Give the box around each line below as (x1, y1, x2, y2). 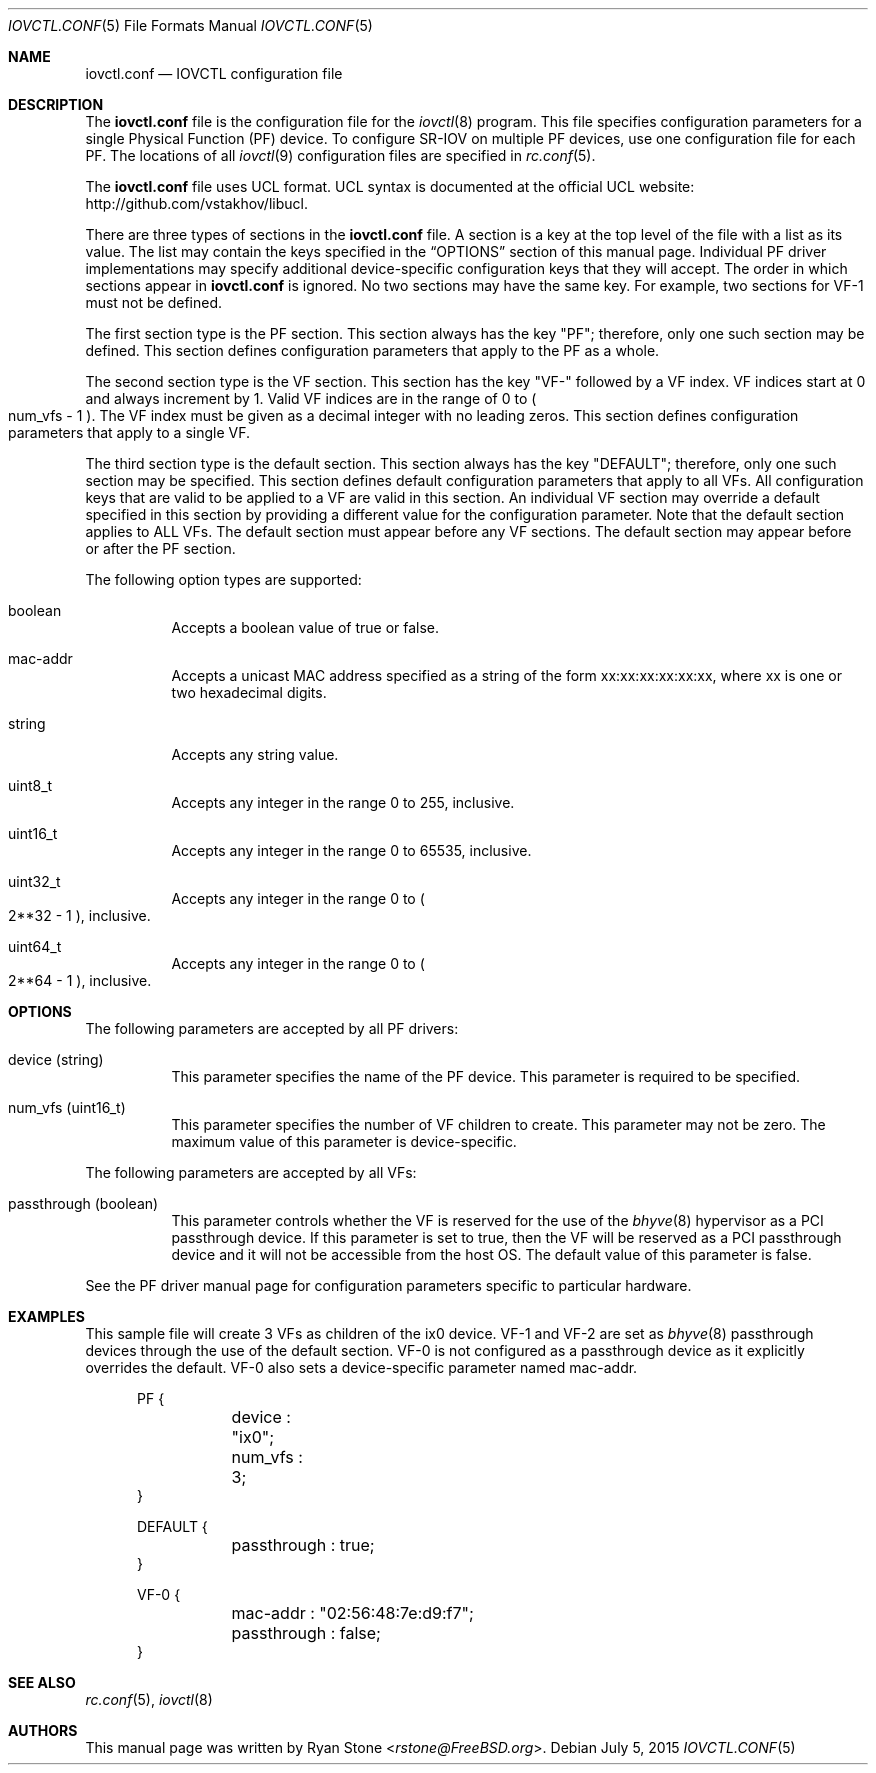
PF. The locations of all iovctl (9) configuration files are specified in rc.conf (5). (85, 147, 596, 164)
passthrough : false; (231, 1623, 381, 1643)
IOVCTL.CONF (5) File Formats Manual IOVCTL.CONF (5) (8, 17, 373, 34)
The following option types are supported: (85, 571, 362, 588)
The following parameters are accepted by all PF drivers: (85, 1020, 459, 1037)
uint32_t (8, 873, 61, 890)
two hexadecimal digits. (171, 684, 327, 701)
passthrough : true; (231, 1535, 375, 1555)
